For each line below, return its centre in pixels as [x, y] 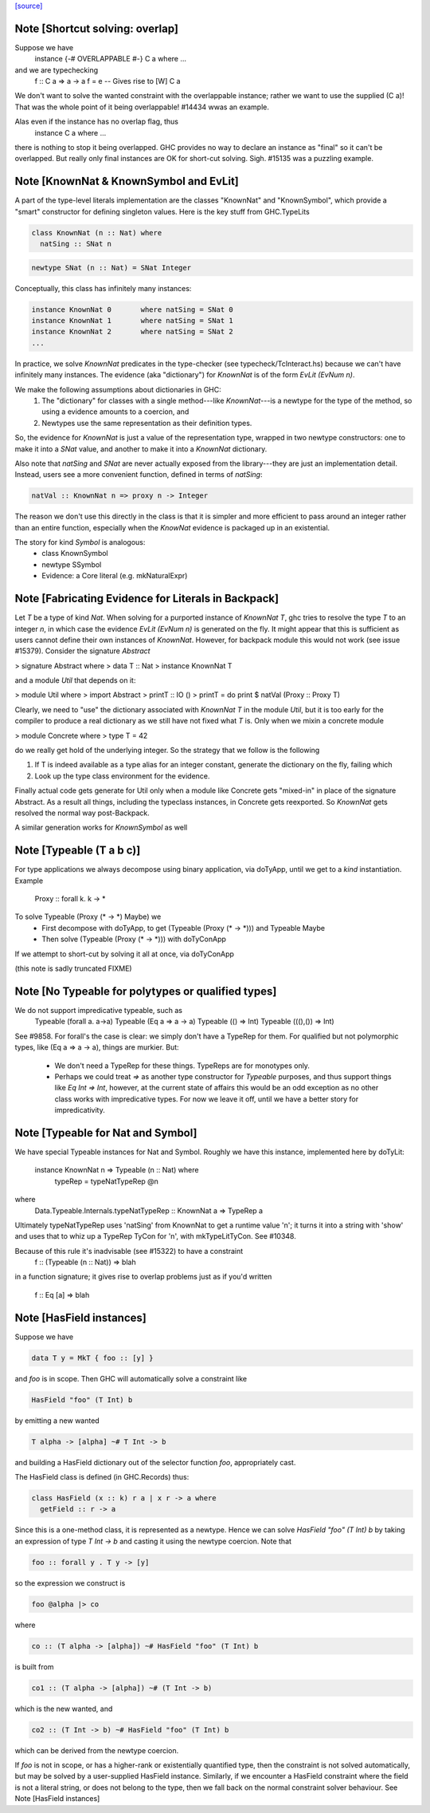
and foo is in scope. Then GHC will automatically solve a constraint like [131, 1378]
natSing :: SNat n [76, 244]
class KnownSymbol [75, 554]
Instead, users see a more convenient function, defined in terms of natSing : [139, 475]
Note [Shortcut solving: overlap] [97, 28]
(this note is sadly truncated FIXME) [73, 968]
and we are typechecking [57, 70]
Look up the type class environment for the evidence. [122, 776]
